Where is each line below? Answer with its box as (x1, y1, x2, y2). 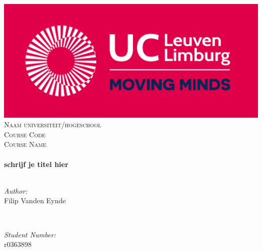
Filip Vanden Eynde (4, 195, 66, 206)
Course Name (4, 139, 46, 149)
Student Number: (4, 229, 56, 239)
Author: (4, 185, 28, 196)
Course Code (4, 129, 46, 139)
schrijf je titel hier (4, 158, 69, 169)
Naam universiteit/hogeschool (4, 119, 101, 130)
